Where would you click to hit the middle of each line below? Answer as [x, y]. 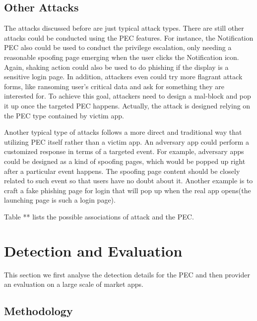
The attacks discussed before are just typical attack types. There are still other [124, 28]
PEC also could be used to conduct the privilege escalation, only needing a [118, 47]
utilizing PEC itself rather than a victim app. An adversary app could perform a [127, 141]
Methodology [38, 311]
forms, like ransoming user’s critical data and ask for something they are [114, 86]
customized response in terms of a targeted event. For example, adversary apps [124, 151]
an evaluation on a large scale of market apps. [74, 284]
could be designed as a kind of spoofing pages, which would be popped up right [125, 161]
